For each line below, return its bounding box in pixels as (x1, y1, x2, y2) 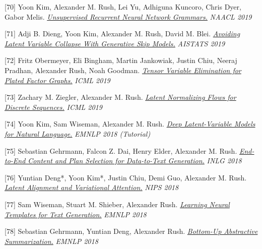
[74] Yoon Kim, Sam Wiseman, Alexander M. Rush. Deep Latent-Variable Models (5, 118, 255, 129)
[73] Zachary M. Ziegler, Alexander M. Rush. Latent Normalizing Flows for (5, 92, 236, 102)
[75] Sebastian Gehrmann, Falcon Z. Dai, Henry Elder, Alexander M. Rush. (5, 145, 237, 156)
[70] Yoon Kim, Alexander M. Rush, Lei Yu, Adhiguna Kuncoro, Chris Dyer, (5, 2, 241, 12)
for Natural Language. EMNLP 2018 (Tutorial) (5, 128, 151, 139)
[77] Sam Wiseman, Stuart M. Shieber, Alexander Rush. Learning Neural (5, 199, 230, 209)
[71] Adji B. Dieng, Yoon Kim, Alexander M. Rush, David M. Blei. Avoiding (5, 28, 240, 39)
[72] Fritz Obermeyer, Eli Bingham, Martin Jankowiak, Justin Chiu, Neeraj (5, 55, 237, 66)
